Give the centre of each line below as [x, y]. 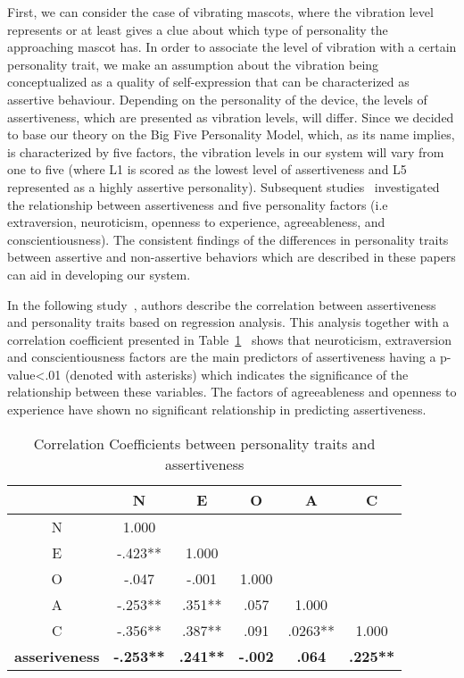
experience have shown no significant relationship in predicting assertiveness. [217, 410]
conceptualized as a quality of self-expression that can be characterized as [208, 82]
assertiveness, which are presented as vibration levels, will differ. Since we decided [231, 117]
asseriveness [57, 656]
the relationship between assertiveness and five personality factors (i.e [198, 204]
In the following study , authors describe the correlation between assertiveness [222, 304]
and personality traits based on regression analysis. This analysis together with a [228, 322]
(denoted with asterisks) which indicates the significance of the [236, 374]
